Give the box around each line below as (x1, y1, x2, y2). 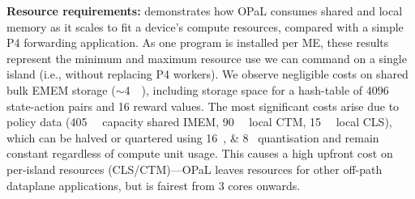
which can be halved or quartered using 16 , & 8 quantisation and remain (6, 129, 379, 146)
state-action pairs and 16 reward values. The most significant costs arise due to (6, 97, 400, 114)
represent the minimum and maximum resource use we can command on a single (6, 49, 407, 66)
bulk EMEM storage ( (6, 81, 116, 98)
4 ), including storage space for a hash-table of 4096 (124, 81, 389, 98)
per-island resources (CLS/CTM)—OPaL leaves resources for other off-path (6, 160, 383, 177)
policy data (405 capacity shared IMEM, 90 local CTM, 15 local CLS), (6, 113, 392, 130)
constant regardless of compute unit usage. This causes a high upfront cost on (6, 145, 393, 162)
